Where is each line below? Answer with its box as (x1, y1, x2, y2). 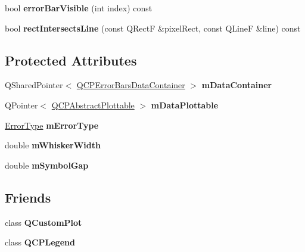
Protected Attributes (5, 51, 137, 69)
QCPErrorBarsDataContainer (76, 79, 185, 91)
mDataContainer (201, 79, 272, 91)
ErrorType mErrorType (5, 119, 99, 131)
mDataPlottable (151, 98, 219, 111)
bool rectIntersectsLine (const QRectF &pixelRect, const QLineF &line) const (5, 21, 301, 34)
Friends (5, 188, 51, 206)
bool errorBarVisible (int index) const (5, 2, 152, 14)
